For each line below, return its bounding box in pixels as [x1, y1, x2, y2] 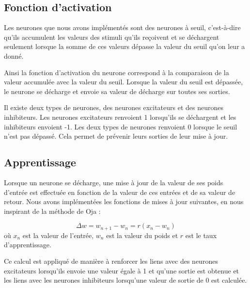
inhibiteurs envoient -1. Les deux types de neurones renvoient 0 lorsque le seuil [4, 121, 237, 131]
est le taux [185, 230, 217, 240]
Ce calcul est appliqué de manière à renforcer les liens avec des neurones [4, 256, 218, 266]
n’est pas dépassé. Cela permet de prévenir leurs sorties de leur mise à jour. [4, 131, 228, 141]
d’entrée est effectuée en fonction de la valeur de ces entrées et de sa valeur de [4, 187, 235, 197]
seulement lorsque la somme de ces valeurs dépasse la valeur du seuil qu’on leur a [4, 41, 245, 51]
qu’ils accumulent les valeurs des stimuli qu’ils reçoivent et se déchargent [4, 32, 219, 42]
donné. [4, 50, 24, 61]
